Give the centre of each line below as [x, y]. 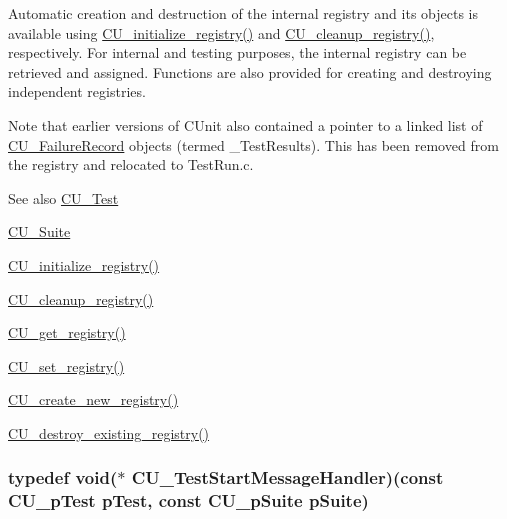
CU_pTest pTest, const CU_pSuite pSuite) [188, 500]
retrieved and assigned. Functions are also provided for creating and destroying [250, 71]
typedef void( [63, 477]
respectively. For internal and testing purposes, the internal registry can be [237, 52]
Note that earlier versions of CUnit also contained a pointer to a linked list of [245, 124]
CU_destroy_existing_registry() [109, 432]
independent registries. [77, 91]
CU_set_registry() [66, 365]
